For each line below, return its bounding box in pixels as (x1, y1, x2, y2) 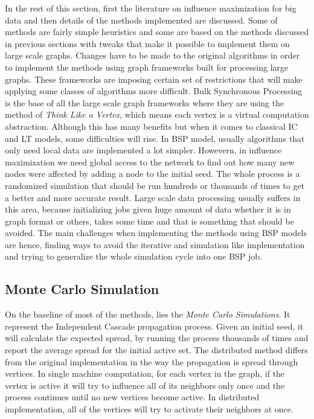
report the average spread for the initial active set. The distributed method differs (5, 344, 308, 356)
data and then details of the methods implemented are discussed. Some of (5, 13, 278, 26)
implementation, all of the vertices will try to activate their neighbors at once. (5, 403, 293, 415)
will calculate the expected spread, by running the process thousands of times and (5, 331, 309, 344)
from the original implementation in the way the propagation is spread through (5, 355, 298, 368)
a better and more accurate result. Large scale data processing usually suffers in (5, 191, 301, 203)
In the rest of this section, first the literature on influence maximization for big (5, 2, 296, 14)
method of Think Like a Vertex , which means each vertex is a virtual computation (5, 108, 309, 121)
